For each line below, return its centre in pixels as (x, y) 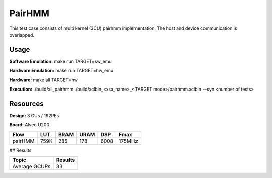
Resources (26, 103)
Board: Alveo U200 (29, 125)
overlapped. (22, 35)
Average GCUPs (31, 167)
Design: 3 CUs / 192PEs (34, 115)
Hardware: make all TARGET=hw (44, 80)
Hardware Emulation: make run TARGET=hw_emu (61, 71)
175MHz (129, 141)
